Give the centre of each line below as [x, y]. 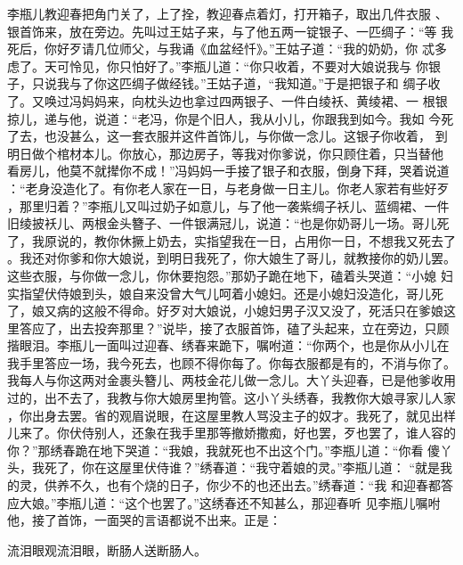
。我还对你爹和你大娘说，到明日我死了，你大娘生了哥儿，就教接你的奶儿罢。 [231, 258]
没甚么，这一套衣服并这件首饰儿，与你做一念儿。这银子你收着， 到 [252, 136]
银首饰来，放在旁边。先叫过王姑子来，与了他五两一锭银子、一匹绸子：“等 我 [231, 31]
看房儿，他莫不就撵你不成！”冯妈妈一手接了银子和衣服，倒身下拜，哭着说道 [228, 171]
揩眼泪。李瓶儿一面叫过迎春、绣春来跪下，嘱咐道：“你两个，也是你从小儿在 [228, 345]
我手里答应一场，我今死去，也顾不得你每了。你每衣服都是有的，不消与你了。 [231, 362]
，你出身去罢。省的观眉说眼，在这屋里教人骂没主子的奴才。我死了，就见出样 [231, 415]
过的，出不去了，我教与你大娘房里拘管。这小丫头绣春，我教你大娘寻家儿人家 [231, 398]
